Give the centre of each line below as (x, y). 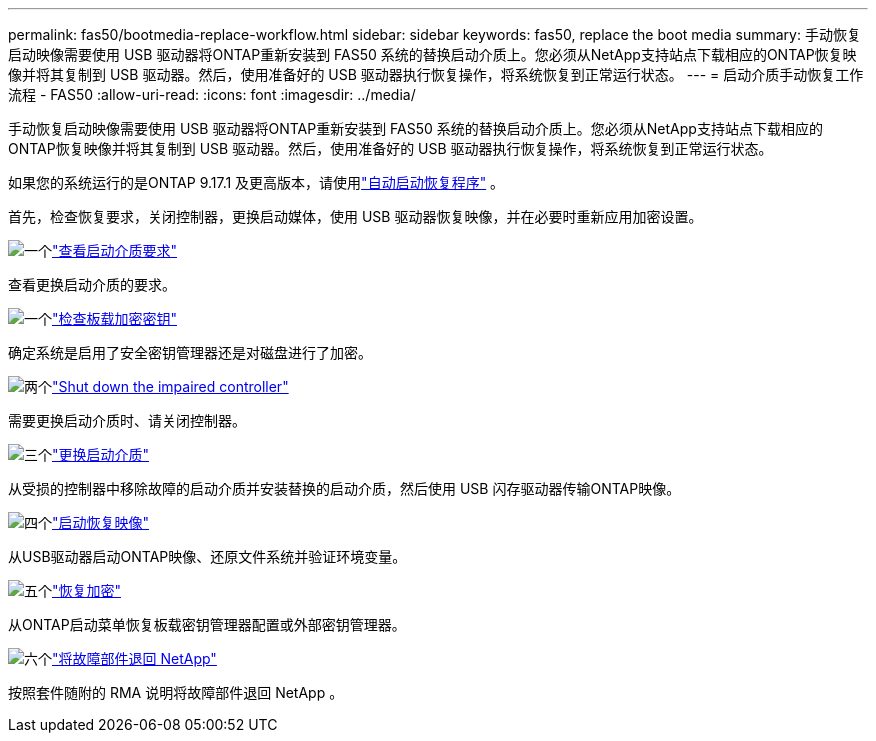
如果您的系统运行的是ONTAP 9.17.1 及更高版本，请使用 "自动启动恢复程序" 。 (256, 182)
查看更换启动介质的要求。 (92, 284)
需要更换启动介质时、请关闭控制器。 (127, 420)
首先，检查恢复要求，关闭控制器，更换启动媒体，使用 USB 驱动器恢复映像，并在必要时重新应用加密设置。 (355, 216)
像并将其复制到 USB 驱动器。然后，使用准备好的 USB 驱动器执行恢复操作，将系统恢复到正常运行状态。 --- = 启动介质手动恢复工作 (436, 74)
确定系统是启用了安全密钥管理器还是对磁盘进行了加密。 (190, 352)
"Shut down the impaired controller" (170, 386)
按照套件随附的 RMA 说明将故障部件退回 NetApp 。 (176, 692)
